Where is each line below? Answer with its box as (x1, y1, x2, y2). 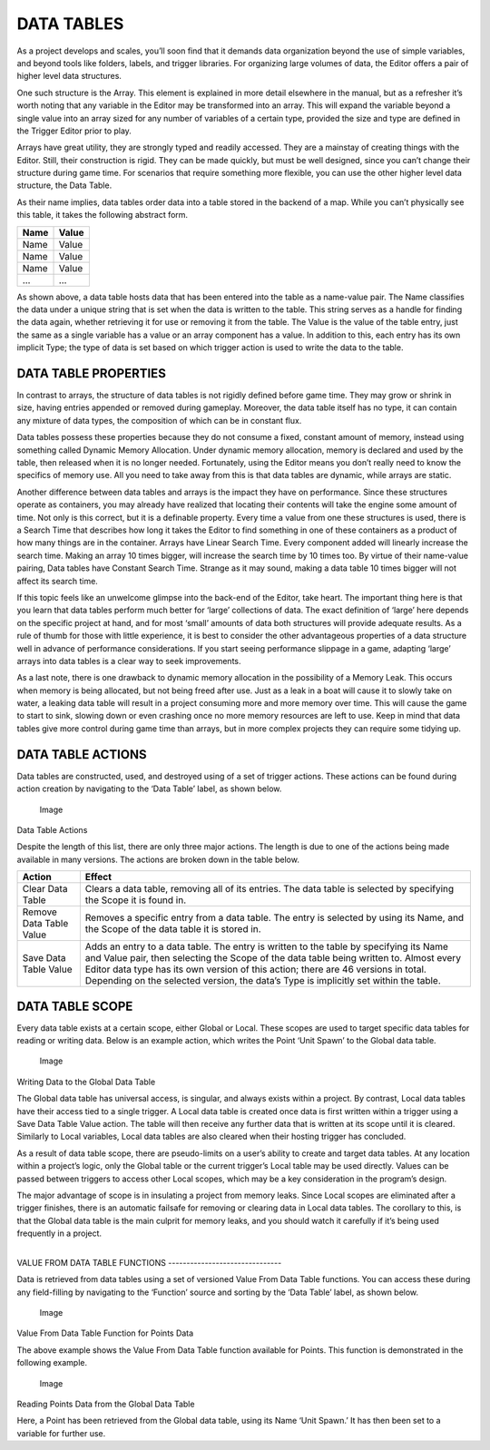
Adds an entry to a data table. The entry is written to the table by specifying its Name (84, 940, 449, 953)
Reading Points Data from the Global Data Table (16, 1398, 195, 1409)
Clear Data (22, 883, 68, 896)
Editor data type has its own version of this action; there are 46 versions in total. (84, 963, 426, 975)
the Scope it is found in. (84, 894, 187, 906)
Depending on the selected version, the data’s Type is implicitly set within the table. (84, 975, 442, 987)
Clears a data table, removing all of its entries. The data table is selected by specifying (84, 883, 455, 896)
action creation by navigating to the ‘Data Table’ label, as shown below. (16, 783, 282, 794)
